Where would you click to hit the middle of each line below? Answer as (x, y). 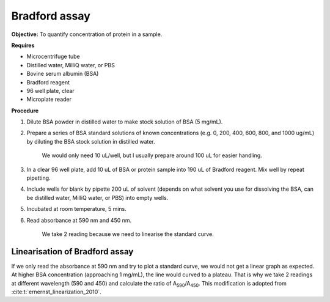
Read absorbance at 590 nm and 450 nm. (79, 220)
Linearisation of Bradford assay (72, 252)
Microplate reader (49, 99)
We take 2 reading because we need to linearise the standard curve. (128, 234)
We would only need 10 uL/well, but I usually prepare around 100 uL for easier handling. (152, 155)
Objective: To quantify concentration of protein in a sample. (87, 34)
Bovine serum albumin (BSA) (63, 74)
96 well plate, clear (50, 90)
